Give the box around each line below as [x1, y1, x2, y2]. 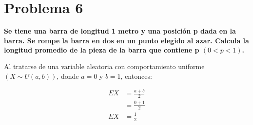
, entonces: [120, 71, 152, 81]
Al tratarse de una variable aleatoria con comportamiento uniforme [4, 61, 205, 71]
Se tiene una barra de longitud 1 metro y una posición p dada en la [4, 26, 236, 36]
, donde [57, 71, 79, 81]
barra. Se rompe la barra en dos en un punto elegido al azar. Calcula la [4, 35, 249, 45]
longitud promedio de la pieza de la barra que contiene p [4, 45, 199, 55]
